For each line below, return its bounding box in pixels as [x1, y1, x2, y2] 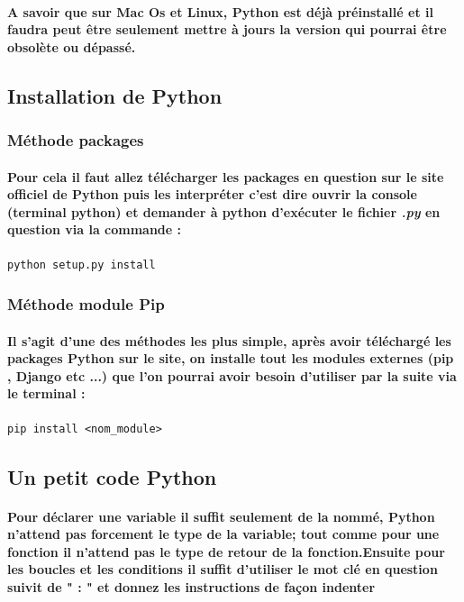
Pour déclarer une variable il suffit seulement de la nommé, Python [7, 506, 435, 525]
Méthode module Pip [7, 293, 165, 315]
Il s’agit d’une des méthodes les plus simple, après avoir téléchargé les [7, 331, 451, 350]
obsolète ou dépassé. [7, 37, 136, 56]
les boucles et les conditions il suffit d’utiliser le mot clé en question [7, 560, 438, 579]
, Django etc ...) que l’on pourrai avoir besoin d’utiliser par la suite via [7, 366, 457, 385]
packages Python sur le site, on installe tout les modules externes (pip [7, 349, 454, 368]
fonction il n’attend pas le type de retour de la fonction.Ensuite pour [7, 542, 445, 561]
